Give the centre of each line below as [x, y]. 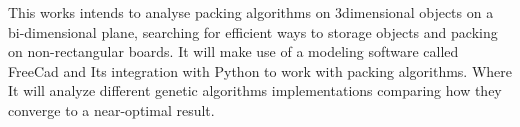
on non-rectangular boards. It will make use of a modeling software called [233, 51]
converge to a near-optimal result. [111, 109]
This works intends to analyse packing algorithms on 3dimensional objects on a [251, 12]
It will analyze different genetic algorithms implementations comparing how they [255, 90]
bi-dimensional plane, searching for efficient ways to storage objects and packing [253, 31]
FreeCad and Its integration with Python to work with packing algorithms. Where [260, 70]
